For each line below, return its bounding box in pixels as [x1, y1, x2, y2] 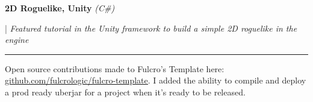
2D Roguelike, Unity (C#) [5, 2, 115, 14]
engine [5, 33, 29, 46]
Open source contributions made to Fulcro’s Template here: [5, 62, 225, 75]
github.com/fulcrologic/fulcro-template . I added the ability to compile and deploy [5, 74, 306, 86]
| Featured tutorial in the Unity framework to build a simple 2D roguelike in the [5, 21, 297, 34]
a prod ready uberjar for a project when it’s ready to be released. [5, 85, 246, 98]
